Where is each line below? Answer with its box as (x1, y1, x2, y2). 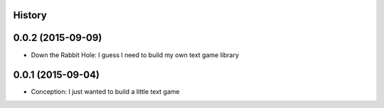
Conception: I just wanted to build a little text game (31, 88, 180, 96)
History (13, 9, 48, 21)
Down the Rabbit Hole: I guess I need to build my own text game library (31, 50, 240, 59)
